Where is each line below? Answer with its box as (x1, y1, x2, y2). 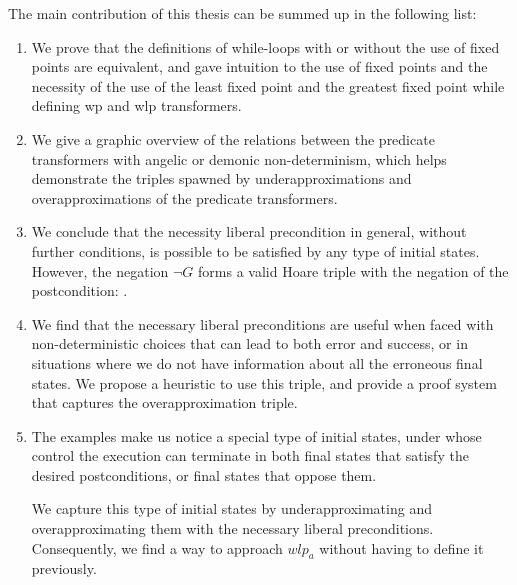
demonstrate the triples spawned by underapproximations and (31, 168, 412, 189)
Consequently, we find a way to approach (31, 537, 283, 558)
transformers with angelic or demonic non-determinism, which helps (31, 148, 447, 169)
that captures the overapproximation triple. (31, 392, 298, 413)
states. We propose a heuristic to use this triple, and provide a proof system (31, 372, 497, 393)
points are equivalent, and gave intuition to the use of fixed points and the (31, 56, 488, 77)
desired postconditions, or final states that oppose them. (31, 464, 377, 485)
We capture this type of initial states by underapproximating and (31, 498, 432, 519)
